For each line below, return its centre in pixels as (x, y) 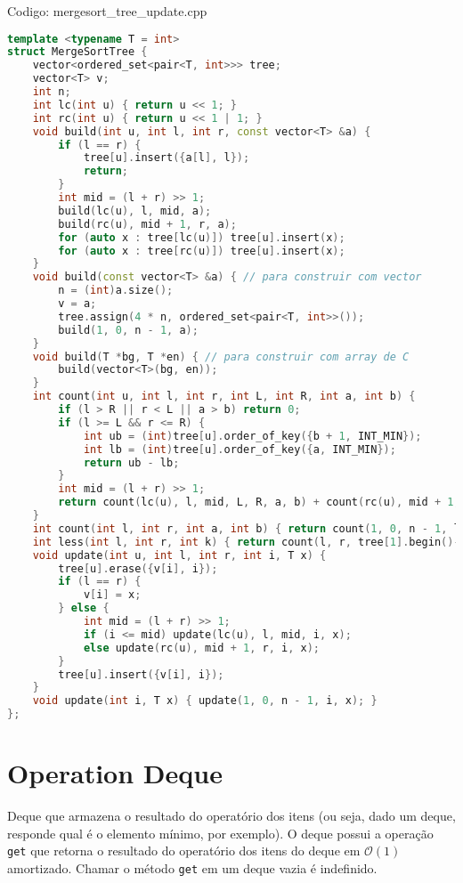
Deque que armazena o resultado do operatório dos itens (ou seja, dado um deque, (231, 816)
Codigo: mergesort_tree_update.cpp (107, 11)
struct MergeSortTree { (77, 52)
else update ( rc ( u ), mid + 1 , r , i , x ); (201, 648)
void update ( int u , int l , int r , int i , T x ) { (179, 555)
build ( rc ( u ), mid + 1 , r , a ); (147, 224)
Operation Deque (115, 773)
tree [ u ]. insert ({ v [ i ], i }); (141, 674)
